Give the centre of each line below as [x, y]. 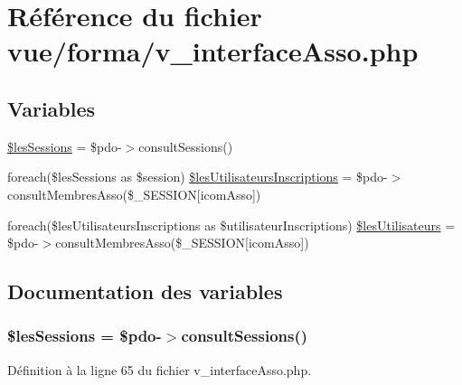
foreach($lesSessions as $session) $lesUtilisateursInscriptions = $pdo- [198, 177]
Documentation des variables [145, 291]
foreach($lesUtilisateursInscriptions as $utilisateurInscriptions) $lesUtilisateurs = [231, 225]
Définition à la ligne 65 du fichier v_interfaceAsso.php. [160, 369]
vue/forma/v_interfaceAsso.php [213, 51]
